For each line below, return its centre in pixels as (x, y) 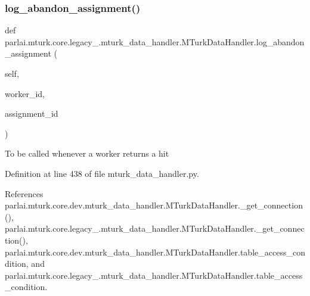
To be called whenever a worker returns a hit (87, 153)
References (24, 193)
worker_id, (25, 93)
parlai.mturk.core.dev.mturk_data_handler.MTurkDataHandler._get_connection (154, 205)
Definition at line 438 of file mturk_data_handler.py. (102, 173)
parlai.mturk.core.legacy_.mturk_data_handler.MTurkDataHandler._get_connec (155, 228)
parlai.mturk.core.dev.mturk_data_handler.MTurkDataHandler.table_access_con (155, 252)
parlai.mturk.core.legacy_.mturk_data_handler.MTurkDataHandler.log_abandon (155, 41)
